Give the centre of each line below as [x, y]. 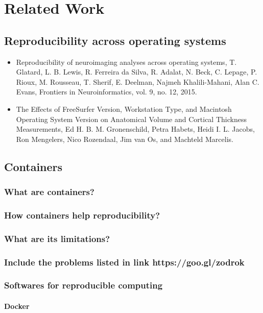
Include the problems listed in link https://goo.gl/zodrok [124, 262]
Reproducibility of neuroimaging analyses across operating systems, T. [126, 62]
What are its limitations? [57, 238]
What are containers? [49, 192]
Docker [17, 306]
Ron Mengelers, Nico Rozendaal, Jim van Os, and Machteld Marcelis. [125, 139]
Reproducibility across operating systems [115, 40]
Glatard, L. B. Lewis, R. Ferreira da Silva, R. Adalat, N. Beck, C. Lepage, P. [137, 72]
